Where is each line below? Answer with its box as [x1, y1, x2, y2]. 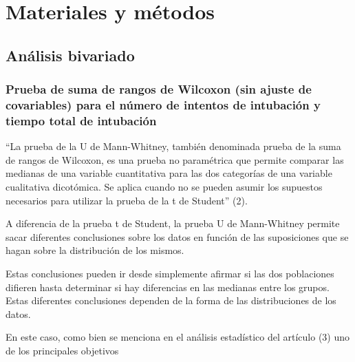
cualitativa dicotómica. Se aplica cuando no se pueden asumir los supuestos [6, 180, 323, 193]
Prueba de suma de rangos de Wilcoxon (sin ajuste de [6, 81, 312, 98]
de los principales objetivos [6, 343, 119, 357]
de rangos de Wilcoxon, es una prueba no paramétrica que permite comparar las [6, 152, 344, 167]
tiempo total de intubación [6, 111, 157, 129]
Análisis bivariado [6, 44, 135, 65]
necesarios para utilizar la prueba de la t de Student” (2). [6, 193, 248, 207]
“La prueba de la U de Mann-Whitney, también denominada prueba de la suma [6, 139, 341, 153]
